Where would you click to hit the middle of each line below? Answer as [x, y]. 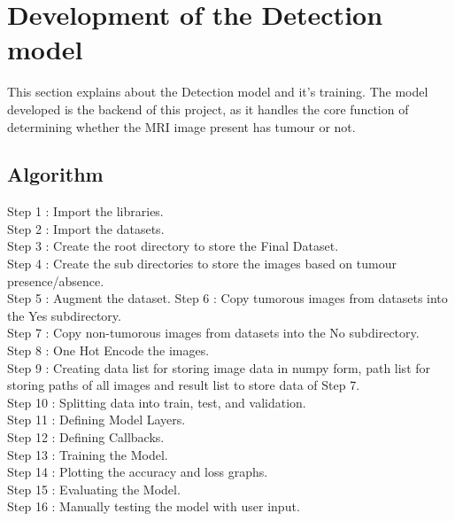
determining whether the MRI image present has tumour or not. [181, 126]
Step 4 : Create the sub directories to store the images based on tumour [202, 264]
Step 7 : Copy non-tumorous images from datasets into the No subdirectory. [213, 333]
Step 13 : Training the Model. [88, 454]
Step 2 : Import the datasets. [86, 228]
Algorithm [55, 174]
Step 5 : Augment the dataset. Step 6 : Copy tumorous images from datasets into [227, 298]
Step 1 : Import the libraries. [85, 211]
